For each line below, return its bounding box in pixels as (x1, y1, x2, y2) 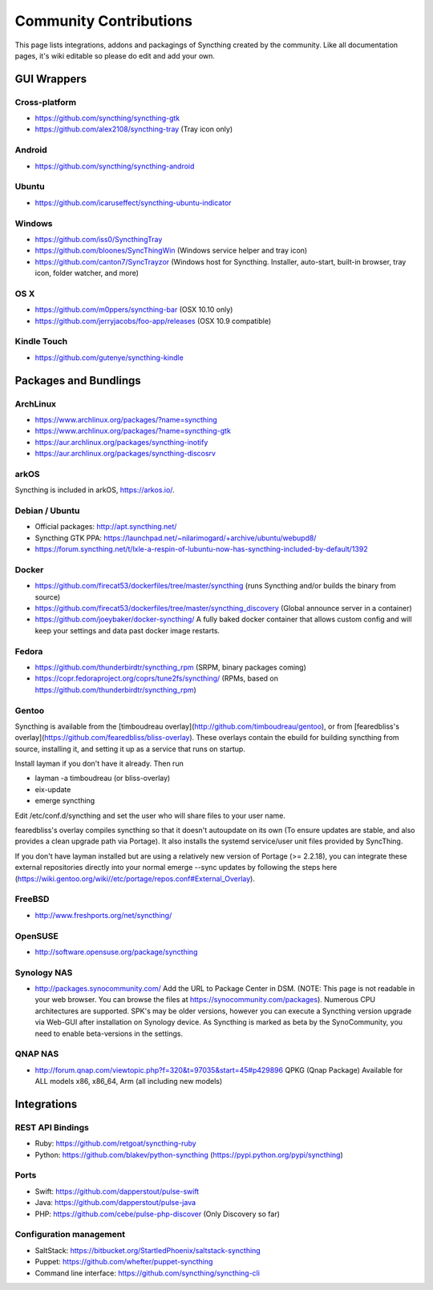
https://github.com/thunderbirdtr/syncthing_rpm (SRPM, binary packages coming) (34, 662, 306, 672)
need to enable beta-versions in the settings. (34, 1029, 184, 1038)
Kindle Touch (14, 336, 68, 347)
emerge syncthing (34, 796, 95, 806)
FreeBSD (14, 894, 50, 905)
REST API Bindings (14, 1122, 90, 1133)
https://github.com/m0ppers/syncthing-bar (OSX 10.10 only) (34, 305, 233, 314)
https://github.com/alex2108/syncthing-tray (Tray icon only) (34, 124, 233, 134)
